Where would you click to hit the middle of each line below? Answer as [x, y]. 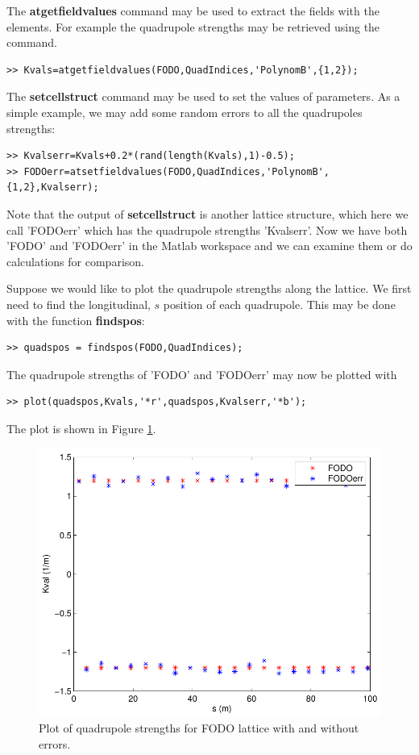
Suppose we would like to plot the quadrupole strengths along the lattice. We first [209, 288]
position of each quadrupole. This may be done [279, 304]
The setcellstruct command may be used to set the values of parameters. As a [203, 96]
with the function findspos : [76, 320]
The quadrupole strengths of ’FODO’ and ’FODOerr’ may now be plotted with [202, 374]
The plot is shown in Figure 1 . [81, 428]
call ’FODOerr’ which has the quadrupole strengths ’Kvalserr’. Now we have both [207, 229]
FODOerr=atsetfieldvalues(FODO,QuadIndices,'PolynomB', [176, 171]
